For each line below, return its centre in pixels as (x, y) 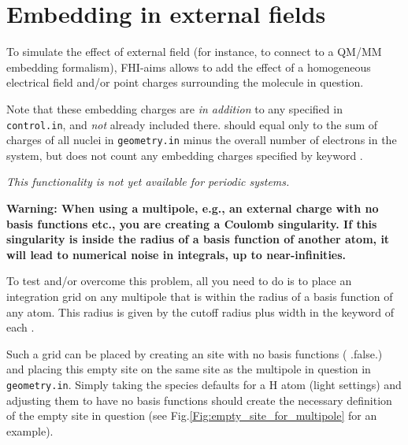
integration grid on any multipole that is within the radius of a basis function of (200, 296)
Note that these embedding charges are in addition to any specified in (174, 108)
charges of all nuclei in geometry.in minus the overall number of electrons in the (202, 140)
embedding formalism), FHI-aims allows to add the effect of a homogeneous (189, 67)
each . (20, 327)
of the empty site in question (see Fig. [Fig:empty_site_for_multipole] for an (192, 415)
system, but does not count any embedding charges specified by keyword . (185, 155)
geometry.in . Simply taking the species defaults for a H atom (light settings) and (204, 384)
